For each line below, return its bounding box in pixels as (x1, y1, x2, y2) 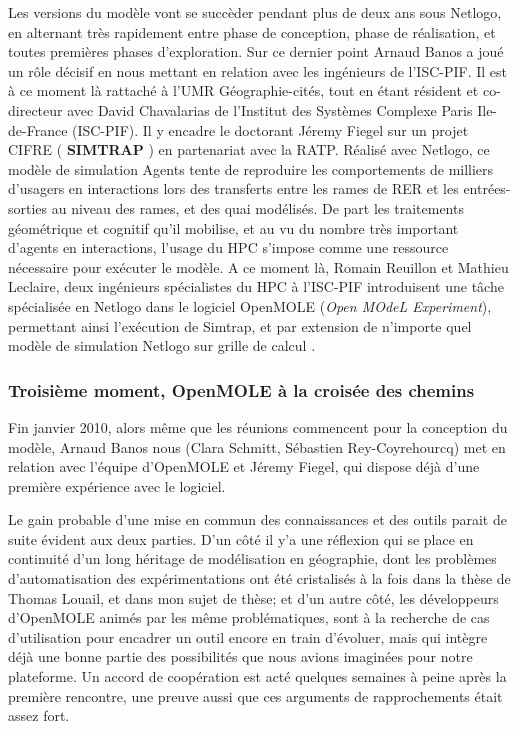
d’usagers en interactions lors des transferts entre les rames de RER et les (8, 178, 459, 199)
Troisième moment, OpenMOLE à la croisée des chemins (8, 377, 475, 402)
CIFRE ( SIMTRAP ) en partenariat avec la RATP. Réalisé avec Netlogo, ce (8, 139, 490, 160)
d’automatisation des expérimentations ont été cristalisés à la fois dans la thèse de (8, 568, 511, 589)
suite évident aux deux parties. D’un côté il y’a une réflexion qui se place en (8, 528, 474, 549)
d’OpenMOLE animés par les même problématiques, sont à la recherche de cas (8, 607, 490, 628)
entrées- (463, 178, 511, 199)
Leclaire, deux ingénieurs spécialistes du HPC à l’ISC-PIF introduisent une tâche (8, 276, 504, 297)
